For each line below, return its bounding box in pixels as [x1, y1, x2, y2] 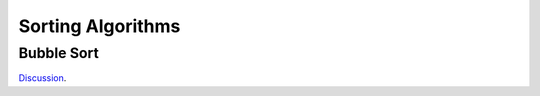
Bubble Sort [18, 44, 99, 62]
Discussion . [18, 72, 67, 84]
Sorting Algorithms [18, 15, 181, 37]
